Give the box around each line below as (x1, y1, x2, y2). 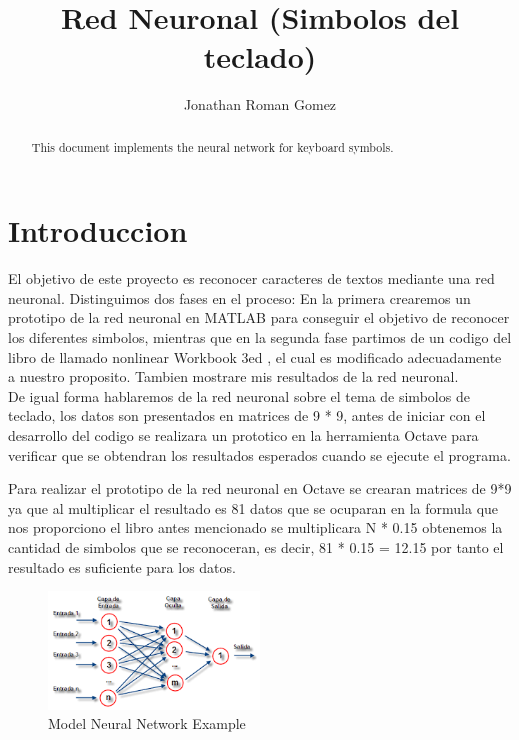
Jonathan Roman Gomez (183, 94, 337, 115)
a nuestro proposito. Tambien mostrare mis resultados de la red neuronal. (8, 366, 459, 387)
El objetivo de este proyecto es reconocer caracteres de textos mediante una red (8, 268, 495, 289)
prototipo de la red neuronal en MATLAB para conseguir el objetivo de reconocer (8, 307, 510, 328)
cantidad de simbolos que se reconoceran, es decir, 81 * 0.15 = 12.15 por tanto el (8, 537, 504, 558)
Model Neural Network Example (48, 713, 246, 734)
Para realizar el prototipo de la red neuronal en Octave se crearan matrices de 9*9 (8, 478, 512, 499)
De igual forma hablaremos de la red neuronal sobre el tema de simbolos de (8, 385, 470, 406)
